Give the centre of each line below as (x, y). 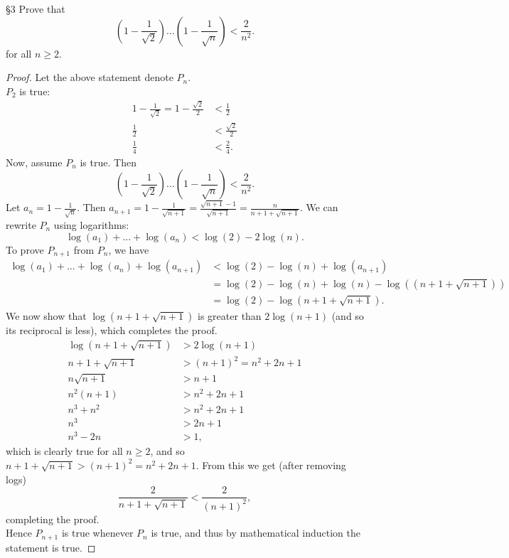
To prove (25, 249)
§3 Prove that (36, 9)
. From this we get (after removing (271, 465)
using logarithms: (91, 225)
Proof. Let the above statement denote (90, 77)
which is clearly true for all (64, 451)
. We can (319, 207)
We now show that (46, 316)
